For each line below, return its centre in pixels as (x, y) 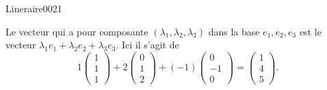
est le (310, 31)
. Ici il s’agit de (147, 45)
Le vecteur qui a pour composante (77, 31)
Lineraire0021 (34, 8)
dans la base (234, 31)
